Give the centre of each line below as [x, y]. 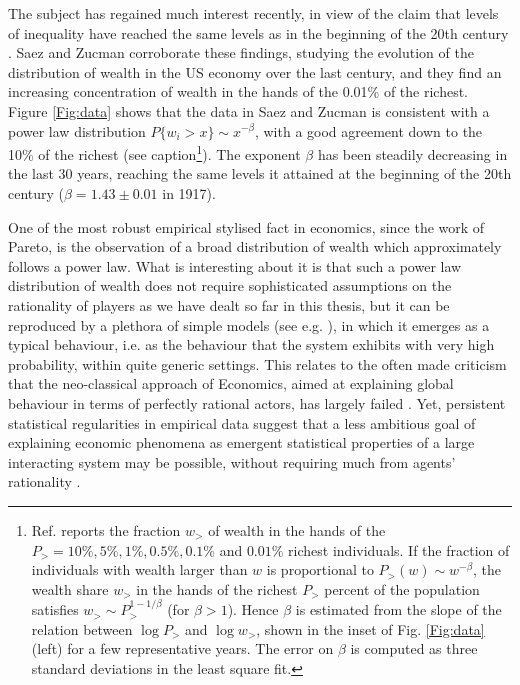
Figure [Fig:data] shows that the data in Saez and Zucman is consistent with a [249, 110]
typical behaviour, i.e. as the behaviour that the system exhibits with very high [251, 344]
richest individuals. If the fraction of [399, 549]
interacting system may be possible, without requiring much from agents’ [232, 461]
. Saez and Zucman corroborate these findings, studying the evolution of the [241, 52]
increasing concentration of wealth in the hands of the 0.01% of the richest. [238, 91]
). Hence [253, 609]
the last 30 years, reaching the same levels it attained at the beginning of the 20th [260, 173]
